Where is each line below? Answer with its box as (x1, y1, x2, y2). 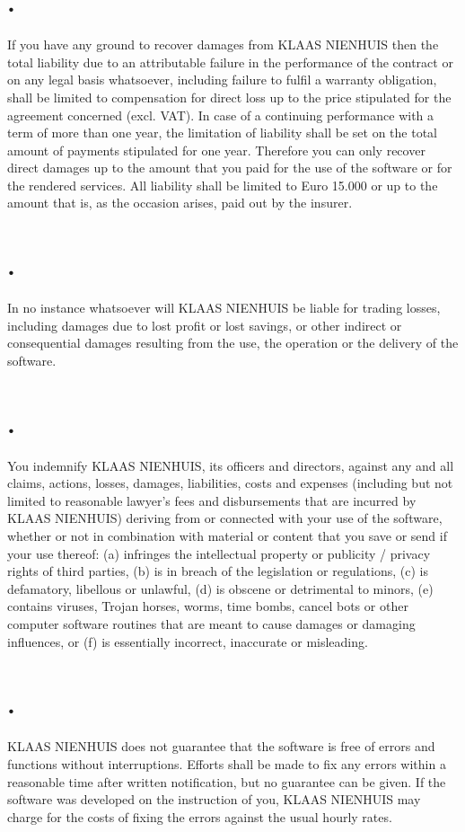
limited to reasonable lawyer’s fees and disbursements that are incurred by (7, 491, 417, 509)
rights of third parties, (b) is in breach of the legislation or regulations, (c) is (7, 562, 428, 580)
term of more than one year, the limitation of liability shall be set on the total (7, 123, 437, 142)
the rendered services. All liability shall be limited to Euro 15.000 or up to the (7, 175, 438, 194)
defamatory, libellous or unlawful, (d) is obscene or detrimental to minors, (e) (7, 579, 434, 597)
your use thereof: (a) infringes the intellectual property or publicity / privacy (7, 544, 431, 562)
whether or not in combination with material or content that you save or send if (7, 527, 447, 545)
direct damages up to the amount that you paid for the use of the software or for (7, 158, 452, 177)
